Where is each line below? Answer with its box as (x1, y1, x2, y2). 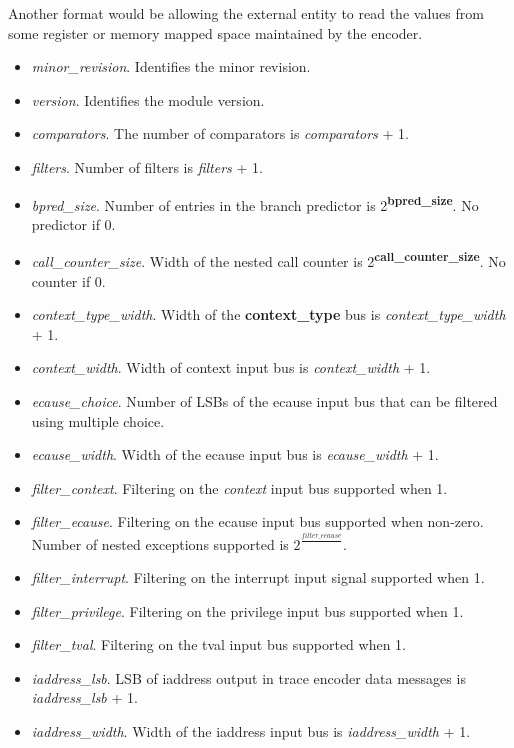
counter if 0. (31, 270, 106, 291)
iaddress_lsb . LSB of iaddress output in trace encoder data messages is (31, 667, 466, 688)
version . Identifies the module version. (31, 89, 265, 110)
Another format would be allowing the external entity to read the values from (8, 3, 484, 23)
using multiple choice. (31, 410, 165, 431)
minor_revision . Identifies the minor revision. (31, 56, 311, 77)
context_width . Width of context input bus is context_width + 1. (31, 357, 431, 378)
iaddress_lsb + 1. (31, 687, 138, 708)
